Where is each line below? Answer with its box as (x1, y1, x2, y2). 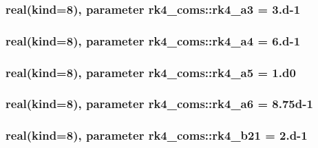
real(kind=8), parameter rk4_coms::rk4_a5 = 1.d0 (6, 63, 296, 81)
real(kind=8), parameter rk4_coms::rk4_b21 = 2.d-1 (6, 127, 308, 144)
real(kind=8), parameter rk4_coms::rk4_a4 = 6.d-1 (6, 32, 301, 49)
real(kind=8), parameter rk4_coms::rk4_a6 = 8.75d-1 (6, 95, 313, 112)
